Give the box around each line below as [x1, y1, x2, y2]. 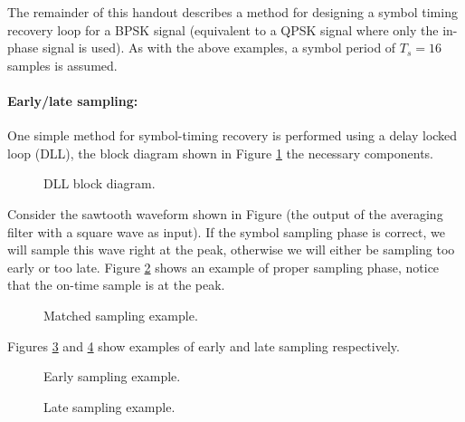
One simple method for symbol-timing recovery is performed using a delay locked [7, 126, 458, 145]
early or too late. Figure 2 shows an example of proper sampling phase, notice [7, 257, 440, 276]
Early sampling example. [43, 367, 181, 386]
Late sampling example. [43, 397, 176, 416]
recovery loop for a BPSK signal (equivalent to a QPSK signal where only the [7, 20, 439, 39]
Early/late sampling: [7, 91, 138, 110]
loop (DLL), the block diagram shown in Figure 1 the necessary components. [7, 143, 433, 162]
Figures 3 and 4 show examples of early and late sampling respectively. [7, 336, 400, 355]
